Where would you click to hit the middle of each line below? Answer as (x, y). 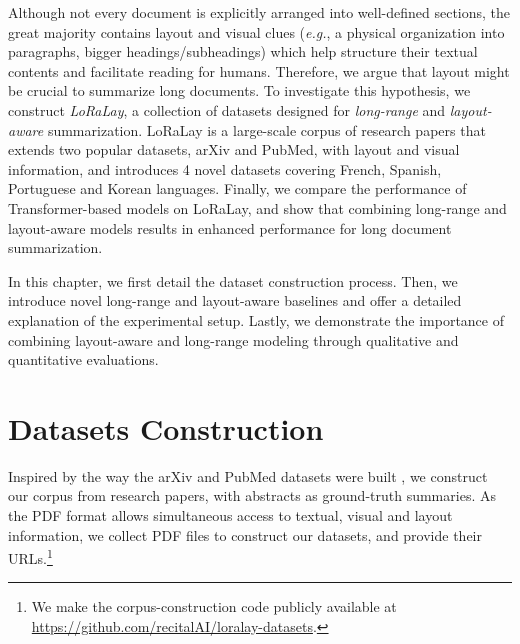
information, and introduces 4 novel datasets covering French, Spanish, (225, 168)
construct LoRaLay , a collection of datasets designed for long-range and (227, 109)
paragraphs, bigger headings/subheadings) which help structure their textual (243, 51)
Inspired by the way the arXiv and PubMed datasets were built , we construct (248, 475)
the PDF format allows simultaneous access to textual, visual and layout (230, 515)
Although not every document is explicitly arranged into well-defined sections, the (259, 12)
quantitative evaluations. (83, 359)
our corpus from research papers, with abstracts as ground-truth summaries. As (252, 495)
